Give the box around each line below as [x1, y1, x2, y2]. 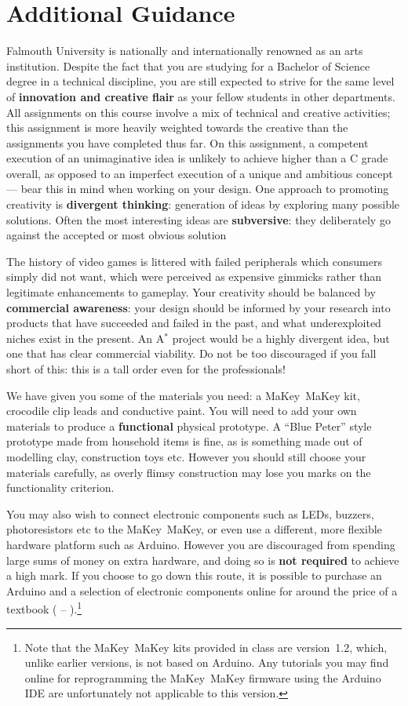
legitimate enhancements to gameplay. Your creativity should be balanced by [6, 284, 376, 300]
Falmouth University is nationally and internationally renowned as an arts [6, 42, 363, 59]
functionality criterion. [6, 479, 115, 496]
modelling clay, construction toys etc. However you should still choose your [6, 448, 366, 464]
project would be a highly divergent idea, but [172, 329, 390, 346]
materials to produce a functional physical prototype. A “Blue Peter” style [6, 417, 372, 434]
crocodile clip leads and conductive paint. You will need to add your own [6, 402, 357, 419]
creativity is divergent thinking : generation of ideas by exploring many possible [6, 196, 400, 213]
